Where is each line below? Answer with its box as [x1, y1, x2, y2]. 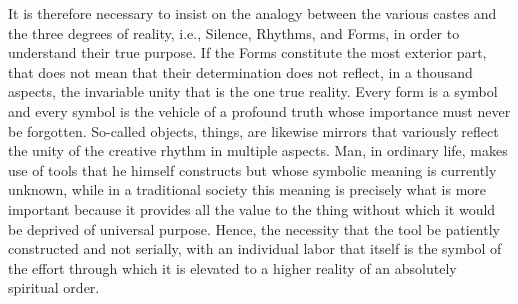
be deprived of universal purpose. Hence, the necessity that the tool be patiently [8, 218, 500, 239]
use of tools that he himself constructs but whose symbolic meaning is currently [8, 159, 497, 180]
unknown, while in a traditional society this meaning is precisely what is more [8, 179, 487, 200]
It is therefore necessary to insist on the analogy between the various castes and [8, 3, 497, 23]
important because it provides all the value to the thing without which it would [8, 198, 496, 219]
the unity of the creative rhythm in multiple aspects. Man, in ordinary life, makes [8, 140, 508, 161]
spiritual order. [8, 277, 100, 298]
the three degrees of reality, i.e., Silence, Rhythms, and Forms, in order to [8, 22, 460, 43]
